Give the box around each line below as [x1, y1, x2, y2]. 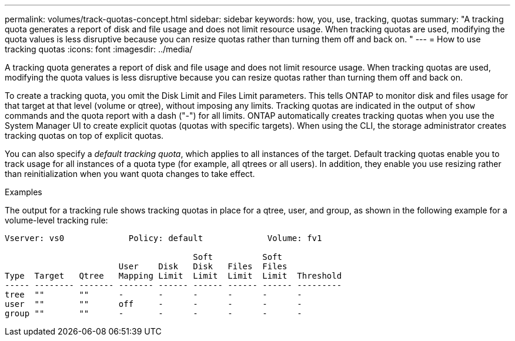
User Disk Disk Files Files [118, 262, 287, 271]
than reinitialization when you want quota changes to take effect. [5, 169, 255, 179]
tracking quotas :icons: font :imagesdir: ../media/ [5, 44, 193, 54]
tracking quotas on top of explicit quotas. [5, 131, 164, 141]
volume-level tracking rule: [5, 215, 108, 225]
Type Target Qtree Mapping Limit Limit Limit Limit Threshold [5, 271, 342, 280]
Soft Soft [193, 252, 283, 262]
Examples [5, 187, 42, 197]
